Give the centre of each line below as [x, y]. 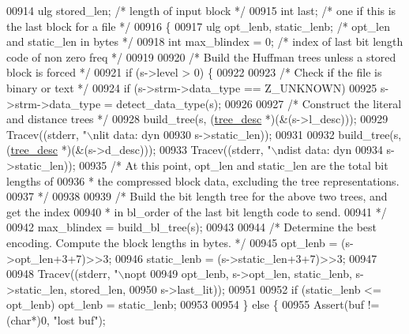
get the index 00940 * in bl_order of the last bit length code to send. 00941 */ [197, 211]
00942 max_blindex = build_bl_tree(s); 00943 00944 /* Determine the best [192, 227]
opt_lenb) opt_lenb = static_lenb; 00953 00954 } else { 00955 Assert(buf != [193, 304]
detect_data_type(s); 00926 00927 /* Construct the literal [259, 103]
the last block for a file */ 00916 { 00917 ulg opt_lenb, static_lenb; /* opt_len [198, 26]
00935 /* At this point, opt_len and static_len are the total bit [234, 165]
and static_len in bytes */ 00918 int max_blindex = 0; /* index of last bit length [205, 41]
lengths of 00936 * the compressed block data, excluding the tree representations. [203, 180]
